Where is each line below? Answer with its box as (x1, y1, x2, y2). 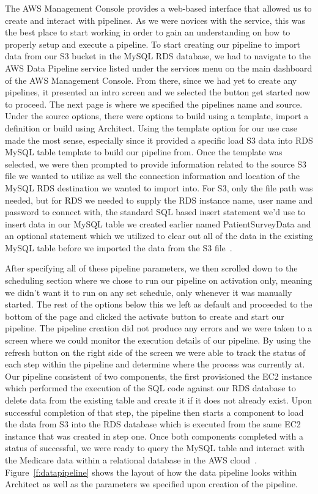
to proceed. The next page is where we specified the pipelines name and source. (5, 97, 303, 110)
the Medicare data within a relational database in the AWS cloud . (5, 453, 257, 466)
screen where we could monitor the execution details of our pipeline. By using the (5, 334, 311, 347)
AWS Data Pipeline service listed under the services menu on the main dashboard (5, 61, 312, 74)
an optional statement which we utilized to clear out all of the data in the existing (5, 229, 313, 242)
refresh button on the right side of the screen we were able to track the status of (5, 345, 306, 358)
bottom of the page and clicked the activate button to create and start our (5, 309, 284, 322)
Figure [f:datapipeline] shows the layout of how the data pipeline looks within (5, 465, 297, 478)
